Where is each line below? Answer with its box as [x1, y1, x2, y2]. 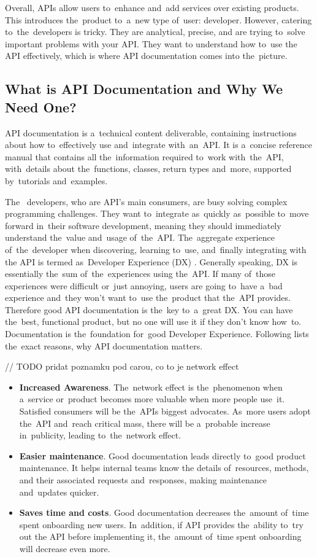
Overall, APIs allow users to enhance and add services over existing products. [5, 1, 299, 14]
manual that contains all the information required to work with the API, [5, 150, 284, 163]
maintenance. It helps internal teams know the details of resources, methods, [19, 461, 309, 474]
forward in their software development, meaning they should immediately [5, 219, 281, 232]
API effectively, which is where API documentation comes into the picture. [5, 49, 288, 62]
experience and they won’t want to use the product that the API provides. [5, 291, 291, 304]
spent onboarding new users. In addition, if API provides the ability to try [19, 518, 304, 531]
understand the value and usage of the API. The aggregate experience [5, 231, 275, 244]
